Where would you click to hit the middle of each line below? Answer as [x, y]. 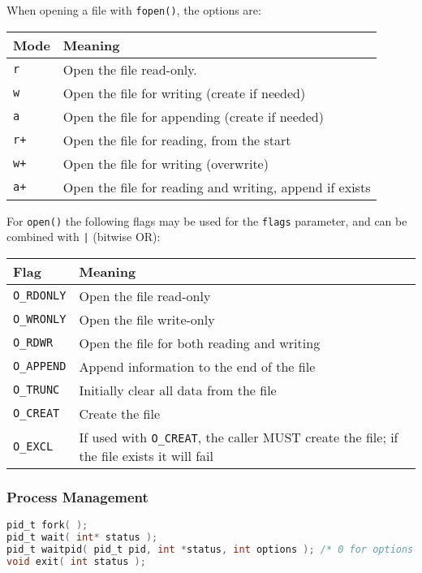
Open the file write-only [147, 319]
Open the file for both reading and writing [200, 343]
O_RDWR [33, 343]
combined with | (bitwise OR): [84, 237]
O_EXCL [33, 446]
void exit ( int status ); [76, 561]
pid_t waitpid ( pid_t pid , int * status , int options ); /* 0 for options [210, 549]
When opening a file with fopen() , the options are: [134, 10]
